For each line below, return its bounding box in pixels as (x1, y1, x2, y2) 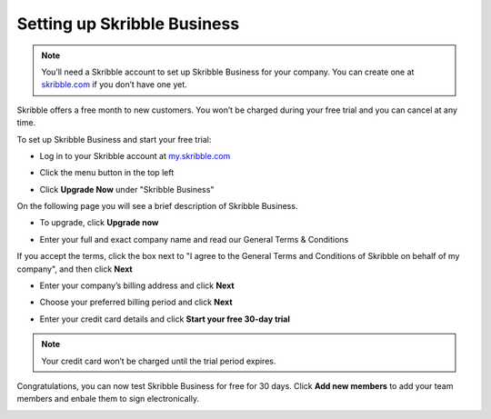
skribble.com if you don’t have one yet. (41, 79, 188, 90)
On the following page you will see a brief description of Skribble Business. (16, 201, 298, 212)
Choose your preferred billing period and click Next (39, 296, 233, 308)
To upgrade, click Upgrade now (39, 217, 159, 228)
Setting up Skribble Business (16, 14, 240, 34)
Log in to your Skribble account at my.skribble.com (39, 150, 231, 161)
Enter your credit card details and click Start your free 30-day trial (39, 314, 291, 324)
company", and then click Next (16, 264, 133, 274)
